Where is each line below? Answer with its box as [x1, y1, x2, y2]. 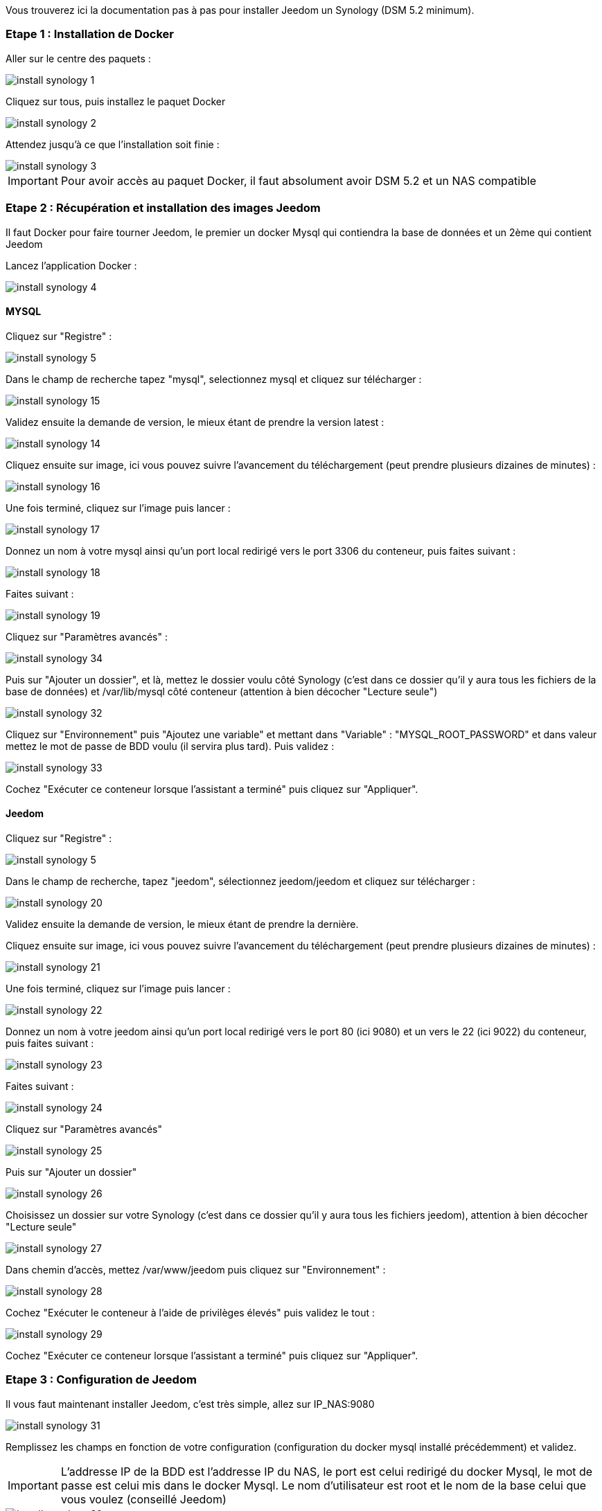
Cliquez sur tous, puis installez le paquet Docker [6, 95, 226, 107]
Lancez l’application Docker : [6, 259, 137, 271]
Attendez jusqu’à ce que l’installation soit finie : [6, 138, 220, 150]
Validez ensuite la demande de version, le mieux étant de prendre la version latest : [6, 415, 384, 428]
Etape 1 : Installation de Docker [6, 27, 175, 42]
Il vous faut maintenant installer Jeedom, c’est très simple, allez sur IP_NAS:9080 [6, 1397, 375, 1410]
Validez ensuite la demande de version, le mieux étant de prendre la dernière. [6, 918, 359, 930]
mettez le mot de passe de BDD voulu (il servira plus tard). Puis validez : [6, 740, 335, 752]
